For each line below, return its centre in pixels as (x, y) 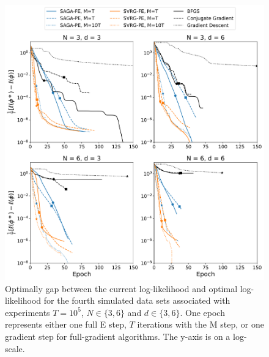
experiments (28, 312)
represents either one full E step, (66, 324)
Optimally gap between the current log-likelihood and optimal (121, 288)
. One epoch (202, 312)
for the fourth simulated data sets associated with (137, 300)
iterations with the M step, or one (201, 324)
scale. (15, 348)
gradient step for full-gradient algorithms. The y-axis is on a (118, 336)
